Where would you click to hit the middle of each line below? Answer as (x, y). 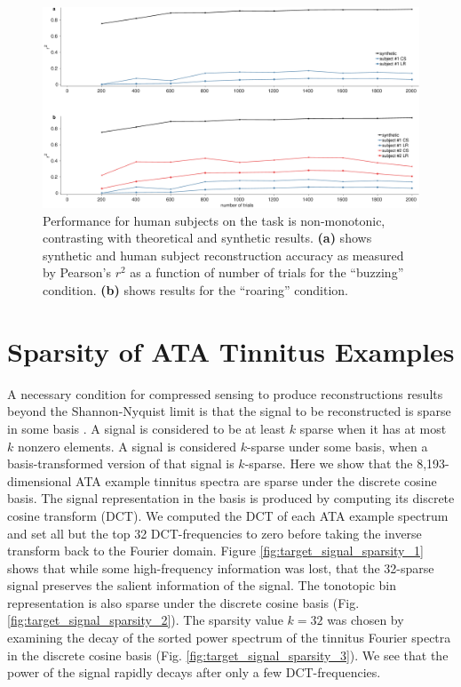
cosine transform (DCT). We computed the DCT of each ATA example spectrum (228, 515)
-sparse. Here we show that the (329, 463)
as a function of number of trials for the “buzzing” (267, 272)
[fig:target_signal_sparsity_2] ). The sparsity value (145, 620)
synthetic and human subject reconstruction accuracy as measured (223, 255)
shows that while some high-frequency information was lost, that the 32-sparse (221, 567)
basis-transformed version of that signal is (121, 463)
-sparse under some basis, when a (338, 446)
